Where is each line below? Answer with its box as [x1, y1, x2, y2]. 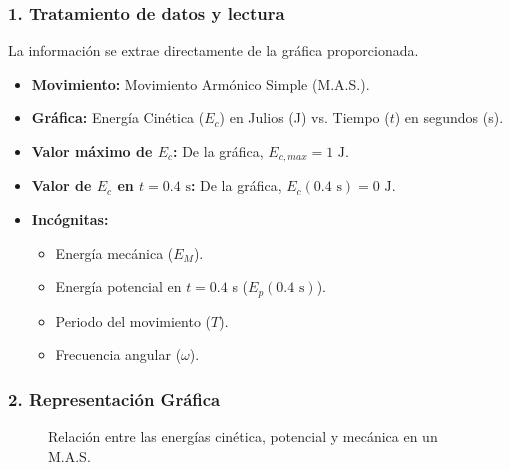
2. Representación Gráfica [8, 386, 221, 411]
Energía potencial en [55, 276, 182, 297]
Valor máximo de [31, 141, 153, 161]
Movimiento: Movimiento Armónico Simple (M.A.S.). [31, 73, 370, 94]
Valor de [31, 175, 92, 196]
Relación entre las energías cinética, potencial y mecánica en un [48, 426, 438, 447]
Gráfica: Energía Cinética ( [31, 107, 205, 128]
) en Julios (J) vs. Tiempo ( [219, 107, 390, 128]
